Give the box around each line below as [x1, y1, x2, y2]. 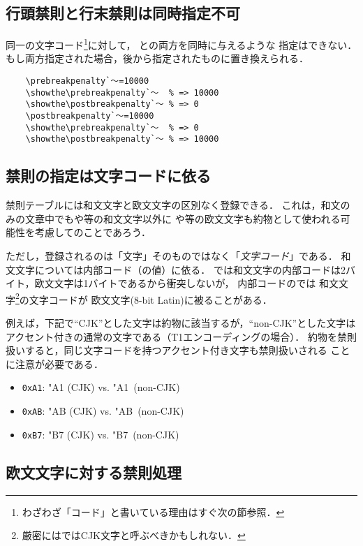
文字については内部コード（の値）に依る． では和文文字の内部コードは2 [15, 262, 346, 276]
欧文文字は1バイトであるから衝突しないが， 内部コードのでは [34, 276, 316, 290]
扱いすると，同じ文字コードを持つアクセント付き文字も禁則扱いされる [6, 343, 327, 357]
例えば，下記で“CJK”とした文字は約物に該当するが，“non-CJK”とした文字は [6, 316, 356, 330]
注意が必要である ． [15, 356, 103, 371]
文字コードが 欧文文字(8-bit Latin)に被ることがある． [29, 292, 272, 307]
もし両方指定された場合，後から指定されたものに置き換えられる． [6, 51, 309, 66]
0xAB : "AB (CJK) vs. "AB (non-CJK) [22, 404, 184, 418]
